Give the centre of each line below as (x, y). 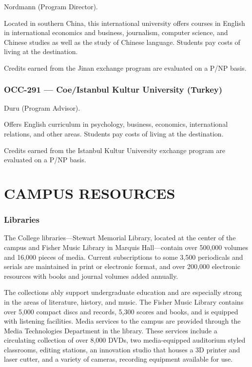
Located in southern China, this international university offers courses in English (125, 23)
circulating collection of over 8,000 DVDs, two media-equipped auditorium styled (125, 340)
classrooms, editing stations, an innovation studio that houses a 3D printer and (122, 349)
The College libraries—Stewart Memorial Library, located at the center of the (120, 238)
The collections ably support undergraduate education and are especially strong (123, 292)
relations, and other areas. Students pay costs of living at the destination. (114, 133)
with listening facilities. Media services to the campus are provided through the (122, 321)
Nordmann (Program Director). (51, 6)
